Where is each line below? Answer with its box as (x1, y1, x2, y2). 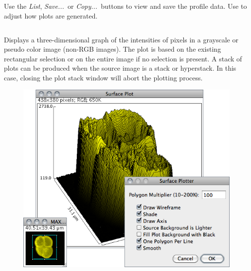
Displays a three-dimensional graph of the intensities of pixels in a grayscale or (4, 34, 238, 44)
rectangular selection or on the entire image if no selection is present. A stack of (4, 53, 242, 63)
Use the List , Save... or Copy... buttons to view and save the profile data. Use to (4, 1, 247, 11)
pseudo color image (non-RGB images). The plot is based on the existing (4, 44, 221, 54)
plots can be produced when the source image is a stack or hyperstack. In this (4, 63, 236, 73)
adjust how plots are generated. (4, 10, 98, 20)
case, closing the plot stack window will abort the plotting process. (4, 72, 203, 82)
